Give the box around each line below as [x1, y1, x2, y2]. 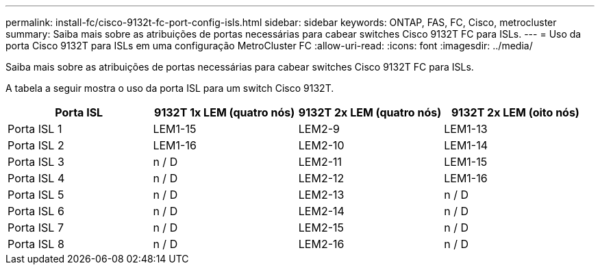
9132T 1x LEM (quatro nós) [153, 106, 295, 119]
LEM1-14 [444, 138, 488, 152]
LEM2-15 [298, 221, 345, 234]
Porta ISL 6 [8, 204, 64, 218]
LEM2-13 [298, 188, 345, 201]
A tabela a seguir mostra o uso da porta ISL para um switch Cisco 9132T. [5, 82, 334, 94]
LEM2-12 [298, 171, 345, 185]
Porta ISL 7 [8, 221, 64, 234]
